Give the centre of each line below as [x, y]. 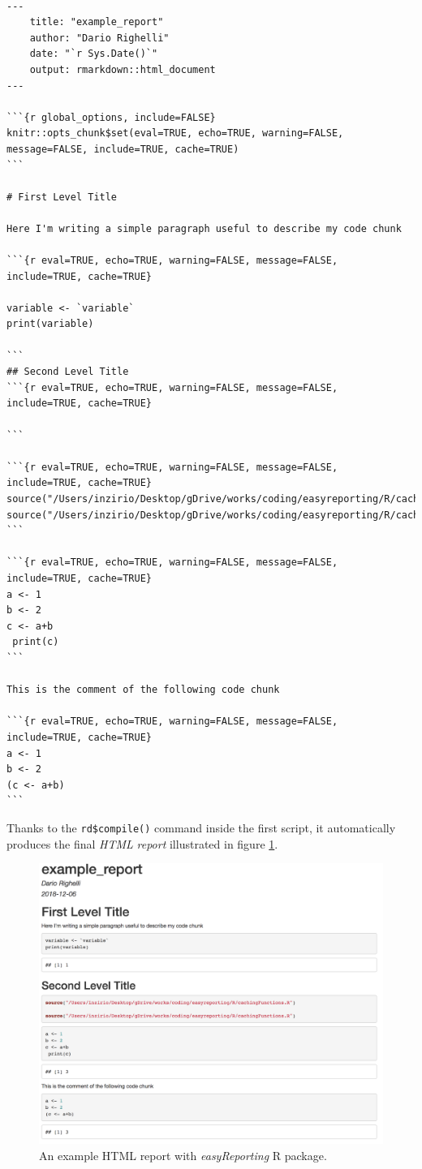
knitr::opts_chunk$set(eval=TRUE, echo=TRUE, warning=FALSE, [175, 133]
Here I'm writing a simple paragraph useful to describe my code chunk [204, 228]
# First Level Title [62, 197]
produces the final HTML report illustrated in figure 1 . [142, 843]
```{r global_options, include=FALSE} [111, 117]
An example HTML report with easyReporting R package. [183, 1155]
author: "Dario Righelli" [99, 38]
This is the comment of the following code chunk [143, 690]
